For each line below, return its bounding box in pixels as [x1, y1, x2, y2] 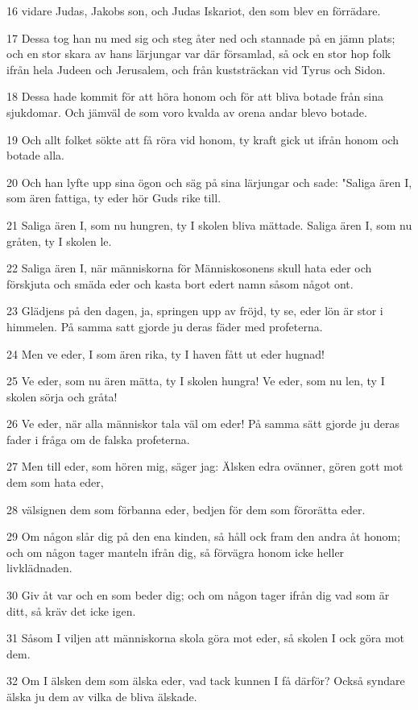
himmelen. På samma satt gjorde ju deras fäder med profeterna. [6, 318, 323, 334]
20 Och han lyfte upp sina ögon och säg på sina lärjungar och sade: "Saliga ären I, [6, 173, 412, 190]
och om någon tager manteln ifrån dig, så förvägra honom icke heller [6, 543, 345, 560]
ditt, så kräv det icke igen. [6, 602, 136, 619]
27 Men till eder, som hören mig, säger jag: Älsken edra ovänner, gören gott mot [6, 458, 404, 475]
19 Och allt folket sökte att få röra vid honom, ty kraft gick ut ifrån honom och [6, 131, 399, 147]
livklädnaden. [6, 559, 72, 576]
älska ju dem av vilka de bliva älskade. [6, 688, 197, 704]
